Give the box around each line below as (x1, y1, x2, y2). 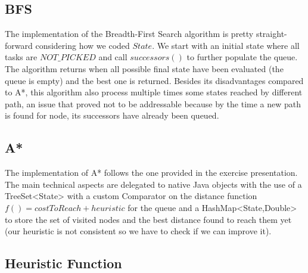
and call (98, 51, 127, 63)
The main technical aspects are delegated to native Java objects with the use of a (5, 178, 302, 190)
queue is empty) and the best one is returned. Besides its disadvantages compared (5, 74, 304, 86)
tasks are (5, 51, 38, 63)
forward (5, 39, 33, 51)
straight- (256, 27, 287, 40)
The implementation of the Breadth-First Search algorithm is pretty (5, 27, 254, 40)
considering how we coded (35, 39, 130, 51)
